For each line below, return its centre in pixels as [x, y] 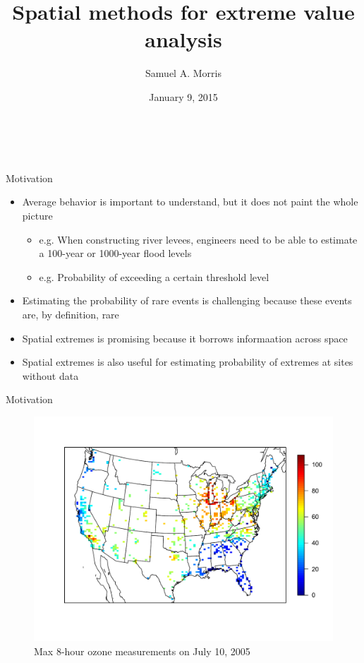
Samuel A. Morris [183, 73]
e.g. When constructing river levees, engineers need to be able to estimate [198, 239]
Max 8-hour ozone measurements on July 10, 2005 [142, 651]
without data [50, 375]
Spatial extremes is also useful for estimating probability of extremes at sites [188, 362]
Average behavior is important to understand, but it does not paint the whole [190, 202]
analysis [183, 39]
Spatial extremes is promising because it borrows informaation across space [185, 338]
